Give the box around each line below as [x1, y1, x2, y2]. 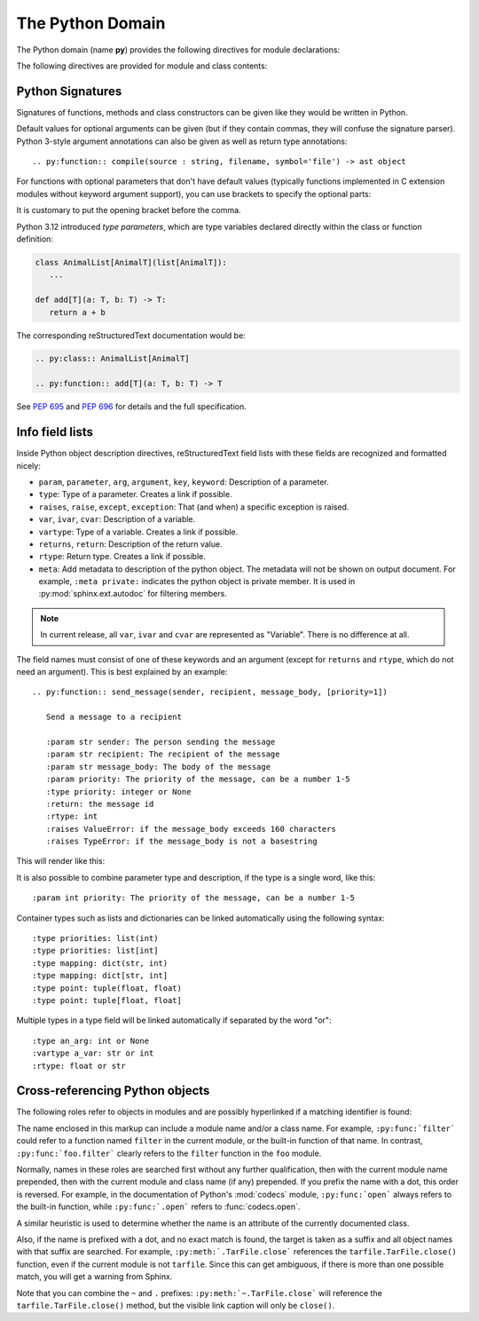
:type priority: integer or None [45, 787, 192, 796]
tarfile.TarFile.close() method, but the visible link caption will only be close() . [16, 1300, 335, 1310]
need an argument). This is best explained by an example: [16, 667, 228, 677]
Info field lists [16, 424, 93, 439]
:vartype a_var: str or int [32, 1048, 154, 1058]
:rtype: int [45, 811, 98, 821]
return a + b [49, 307, 106, 317]
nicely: [16, 460, 42, 471]
